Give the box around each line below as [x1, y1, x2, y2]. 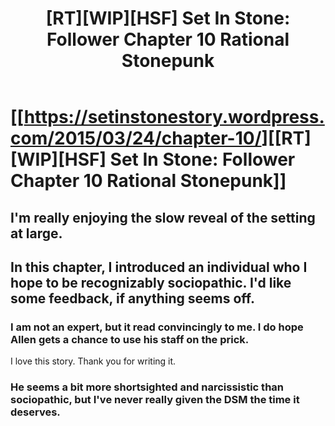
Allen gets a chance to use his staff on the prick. [10, 332, 250, 346]
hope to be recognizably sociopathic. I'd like [10, 274, 292, 291]
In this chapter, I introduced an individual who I [10, 258, 308, 276]
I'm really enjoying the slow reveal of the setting [10, 209, 316, 226]
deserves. [10, 405, 61, 419]
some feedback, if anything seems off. [10, 290, 255, 307]
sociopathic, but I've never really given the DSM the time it [10, 393, 300, 407]
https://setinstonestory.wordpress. [23, 106, 325, 129]
